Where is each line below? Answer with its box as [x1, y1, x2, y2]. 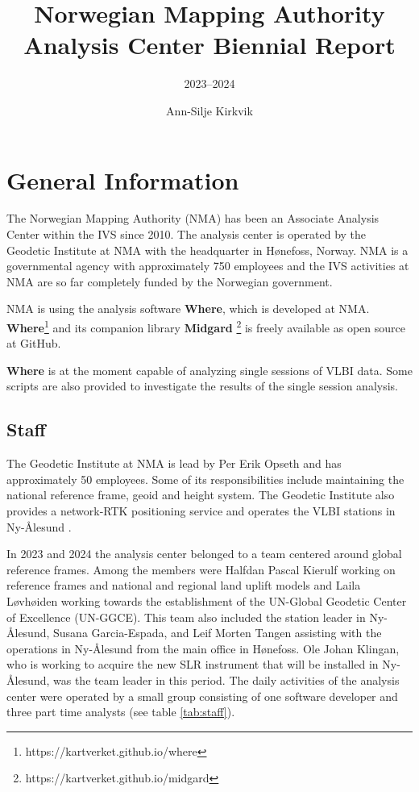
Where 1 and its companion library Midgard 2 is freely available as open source [6, 317, 405, 336]
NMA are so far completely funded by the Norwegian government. [6, 273, 333, 290]
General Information [6, 163, 239, 196]
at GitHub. [6, 335, 61, 352]
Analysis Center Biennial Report [23, 28, 396, 61]
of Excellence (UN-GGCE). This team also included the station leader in [6, 608, 366, 625]
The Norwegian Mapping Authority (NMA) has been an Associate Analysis [6, 210, 380, 227]
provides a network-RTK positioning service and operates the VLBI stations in [6, 502, 396, 519]
